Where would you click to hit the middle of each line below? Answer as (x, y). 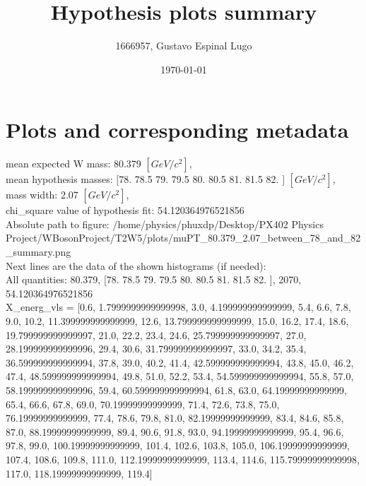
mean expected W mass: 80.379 (73, 164)
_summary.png (39, 252)
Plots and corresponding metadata (177, 130)
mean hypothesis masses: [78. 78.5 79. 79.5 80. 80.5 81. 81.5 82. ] (146, 179)
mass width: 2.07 (42, 195)
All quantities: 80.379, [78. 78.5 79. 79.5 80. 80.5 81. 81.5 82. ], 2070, (154, 279)
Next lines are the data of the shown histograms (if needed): (136, 265)
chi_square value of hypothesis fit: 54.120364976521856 (125, 210)
